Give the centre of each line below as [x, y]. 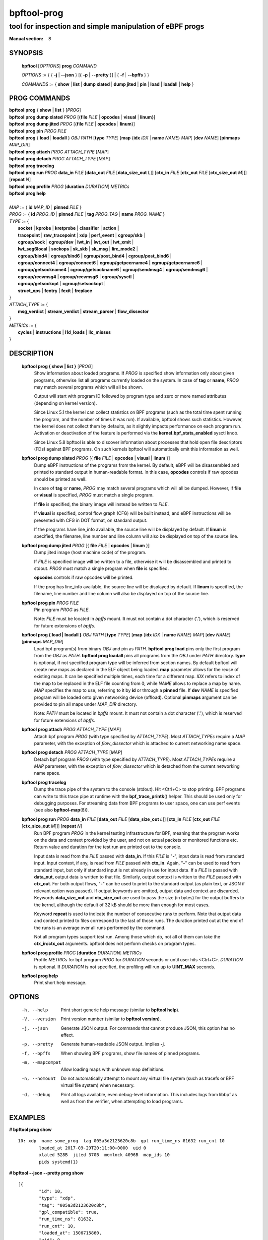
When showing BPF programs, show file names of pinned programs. [131, 1053]
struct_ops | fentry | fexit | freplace [55, 291]
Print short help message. [60, 983]
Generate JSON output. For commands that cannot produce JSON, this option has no [148, 1028]
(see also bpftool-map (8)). [62, 810]
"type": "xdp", [57, 1198]
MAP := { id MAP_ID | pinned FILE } [45, 207]
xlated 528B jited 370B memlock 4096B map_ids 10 [104, 1155]
